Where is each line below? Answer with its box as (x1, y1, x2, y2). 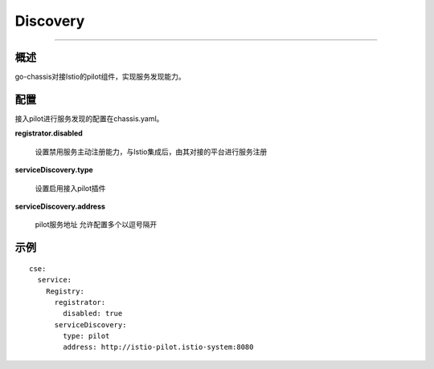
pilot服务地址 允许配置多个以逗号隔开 (35, 220, 158, 229)
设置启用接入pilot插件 (35, 183, 106, 193)
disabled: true (63, 309, 123, 318)
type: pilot (63, 331, 110, 341)
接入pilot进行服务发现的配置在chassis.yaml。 (14, 113, 164, 124)
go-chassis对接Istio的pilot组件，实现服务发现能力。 (14, 72, 186, 82)
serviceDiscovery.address (14, 201, 106, 211)
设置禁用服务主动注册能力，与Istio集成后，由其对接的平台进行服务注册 (35, 147, 268, 156)
